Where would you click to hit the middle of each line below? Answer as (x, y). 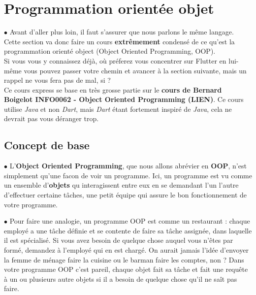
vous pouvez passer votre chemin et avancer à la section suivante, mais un (135, 70)
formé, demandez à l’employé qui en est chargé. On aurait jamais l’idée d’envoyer (126, 250)
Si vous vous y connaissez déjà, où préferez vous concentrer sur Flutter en (115, 60)
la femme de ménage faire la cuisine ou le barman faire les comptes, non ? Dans (124, 259)
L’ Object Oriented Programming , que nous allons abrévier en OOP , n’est (128, 166)
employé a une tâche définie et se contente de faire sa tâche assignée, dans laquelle (128, 230)
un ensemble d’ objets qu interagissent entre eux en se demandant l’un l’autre (121, 185)
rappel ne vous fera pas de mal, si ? (57, 80)
